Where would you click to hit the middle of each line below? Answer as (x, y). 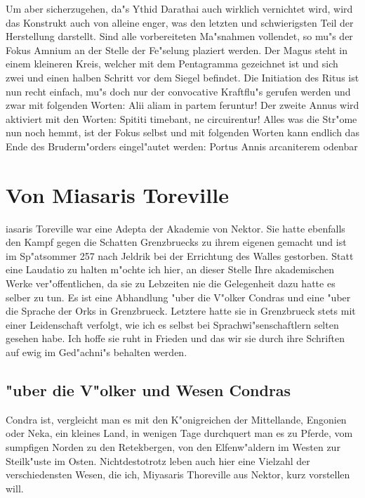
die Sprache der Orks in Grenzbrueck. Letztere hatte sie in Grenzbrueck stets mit (181, 311)
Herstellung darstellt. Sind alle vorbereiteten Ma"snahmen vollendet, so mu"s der (179, 36)
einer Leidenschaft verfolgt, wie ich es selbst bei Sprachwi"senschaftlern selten (172, 324)
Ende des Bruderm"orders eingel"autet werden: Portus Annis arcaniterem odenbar (182, 146)
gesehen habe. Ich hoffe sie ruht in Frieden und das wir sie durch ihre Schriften (175, 338)
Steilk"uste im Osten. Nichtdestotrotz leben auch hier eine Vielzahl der (158, 460)
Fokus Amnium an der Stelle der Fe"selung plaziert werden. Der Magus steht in (177, 50)
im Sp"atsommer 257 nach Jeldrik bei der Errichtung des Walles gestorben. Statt (180, 255)
